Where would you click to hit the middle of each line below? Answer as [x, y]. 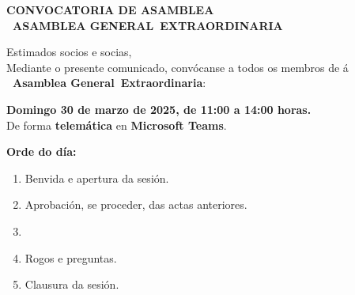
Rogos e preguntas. [71, 257]
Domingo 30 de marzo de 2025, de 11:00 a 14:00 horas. [159, 109]
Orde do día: [42, 151]
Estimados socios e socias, [69, 52]
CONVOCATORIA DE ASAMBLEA [110, 9]
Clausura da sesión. [72, 284]
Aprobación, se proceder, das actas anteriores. [136, 204]
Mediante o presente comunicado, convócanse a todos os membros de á [177, 67]
